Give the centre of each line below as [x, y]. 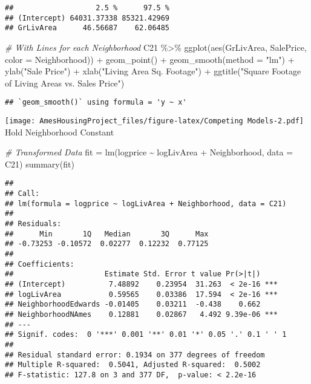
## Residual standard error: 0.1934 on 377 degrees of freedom [135, 355]
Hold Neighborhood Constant [60, 132]
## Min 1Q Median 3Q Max [107, 234]
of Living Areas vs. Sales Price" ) [65, 83]
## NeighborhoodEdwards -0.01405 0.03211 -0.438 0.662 [133, 304]
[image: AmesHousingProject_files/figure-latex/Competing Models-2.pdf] [154, 121]
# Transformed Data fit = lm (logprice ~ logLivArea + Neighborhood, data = [149, 152]
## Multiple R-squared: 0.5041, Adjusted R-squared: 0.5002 [133, 365]
